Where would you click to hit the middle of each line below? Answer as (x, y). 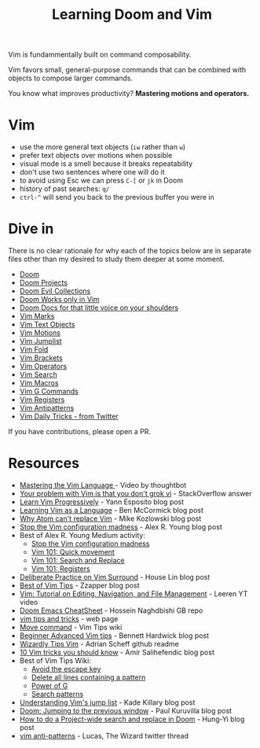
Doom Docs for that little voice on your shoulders (99, 308)
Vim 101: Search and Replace (78, 560)
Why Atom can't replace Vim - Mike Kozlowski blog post (110, 518)
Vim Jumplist (40, 341)
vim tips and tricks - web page (69, 619)
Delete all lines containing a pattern (88, 677)
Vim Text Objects (47, 325)
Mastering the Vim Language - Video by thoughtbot (103, 485)
